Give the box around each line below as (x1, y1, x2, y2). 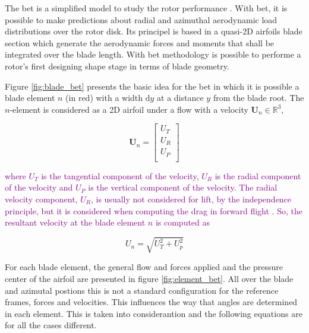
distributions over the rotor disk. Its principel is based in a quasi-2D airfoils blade (5, 25, 302, 37)
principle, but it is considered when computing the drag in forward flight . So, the (5, 204, 302, 217)
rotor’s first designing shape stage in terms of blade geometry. (5, 59, 229, 72)
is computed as (155, 216, 210, 229)
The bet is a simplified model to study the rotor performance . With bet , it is (5, 2, 288, 14)
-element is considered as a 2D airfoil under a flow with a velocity (10, 103, 248, 115)
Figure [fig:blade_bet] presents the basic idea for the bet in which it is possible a (5, 80, 299, 92)
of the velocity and (5, 181, 73, 194)
